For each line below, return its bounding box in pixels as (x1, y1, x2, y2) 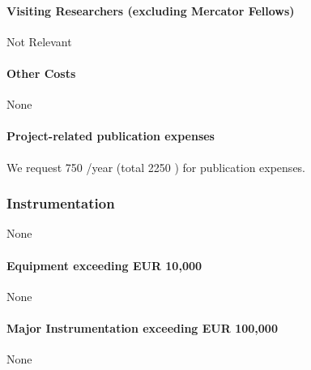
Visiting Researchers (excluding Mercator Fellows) (6, 2, 295, 19)
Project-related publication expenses (6, 127, 215, 144)
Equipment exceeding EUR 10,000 (6, 256, 202, 273)
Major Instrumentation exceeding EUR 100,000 (6, 319, 278, 336)
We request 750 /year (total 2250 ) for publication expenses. (6, 158, 306, 175)
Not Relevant (6, 32, 72, 49)
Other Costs (6, 64, 76, 81)
